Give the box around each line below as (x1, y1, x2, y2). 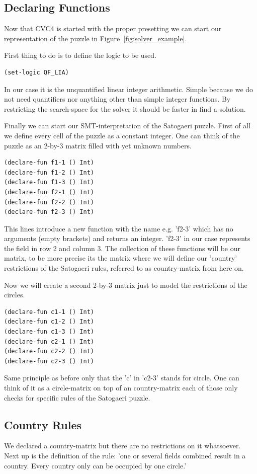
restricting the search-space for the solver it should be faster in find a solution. (4, 103, 246, 114)
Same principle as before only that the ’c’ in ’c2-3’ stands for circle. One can (4, 372, 239, 383)
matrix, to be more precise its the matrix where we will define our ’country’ (4, 253, 237, 263)
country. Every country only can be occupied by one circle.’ (4, 460, 187, 470)
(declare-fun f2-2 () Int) (4, 198, 94, 206)
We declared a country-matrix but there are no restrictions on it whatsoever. (4, 440, 241, 451)
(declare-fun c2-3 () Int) (4, 357, 94, 365)
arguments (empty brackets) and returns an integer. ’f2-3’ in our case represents (4, 233, 250, 244)
